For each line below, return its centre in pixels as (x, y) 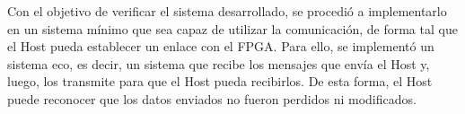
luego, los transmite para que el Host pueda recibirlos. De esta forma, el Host (220, 81)
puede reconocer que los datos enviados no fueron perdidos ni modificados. (212, 98)
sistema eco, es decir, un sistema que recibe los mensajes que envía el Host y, (219, 63)
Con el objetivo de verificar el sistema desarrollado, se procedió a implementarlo (227, 11)
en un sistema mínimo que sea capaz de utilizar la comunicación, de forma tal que (232, 28)
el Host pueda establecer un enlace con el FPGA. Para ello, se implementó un (221, 46)
